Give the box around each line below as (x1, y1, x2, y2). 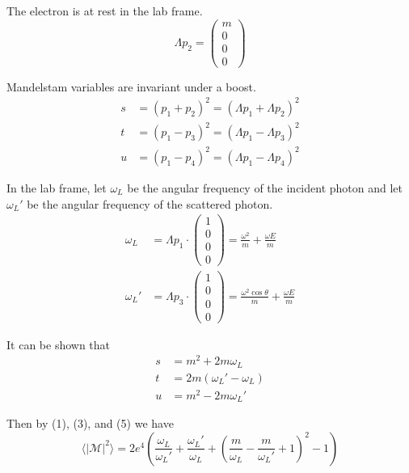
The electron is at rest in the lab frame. (6, 2, 203, 19)
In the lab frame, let (6, 179, 107, 196)
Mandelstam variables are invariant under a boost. (6, 78, 256, 95)
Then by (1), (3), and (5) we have (6, 415, 174, 432)
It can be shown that (6, 336, 111, 353)
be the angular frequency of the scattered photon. (27, 195, 273, 212)
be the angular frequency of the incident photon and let (127, 179, 403, 196)
